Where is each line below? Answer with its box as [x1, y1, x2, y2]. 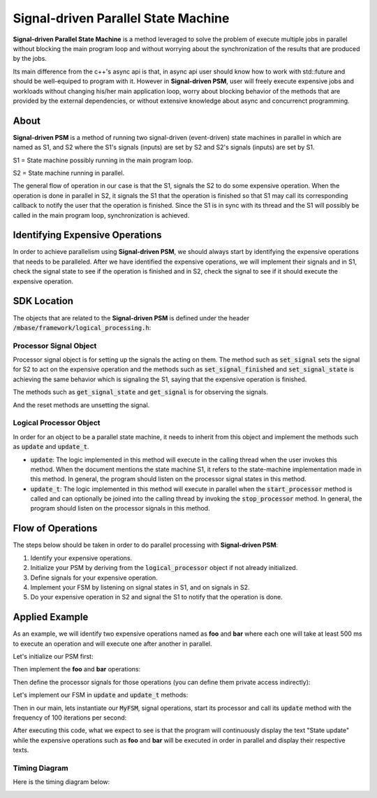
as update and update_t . [13, 443, 89, 451]
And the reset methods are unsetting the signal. [13, 401, 150, 409]
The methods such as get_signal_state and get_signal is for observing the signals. [13, 388, 269, 397]
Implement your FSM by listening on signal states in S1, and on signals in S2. [30, 583, 251, 591]
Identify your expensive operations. [30, 553, 133, 562]
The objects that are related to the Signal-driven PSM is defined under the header [13, 313, 250, 322]
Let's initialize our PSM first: [13, 653, 94, 661]
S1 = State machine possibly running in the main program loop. [13, 156, 193, 164]
